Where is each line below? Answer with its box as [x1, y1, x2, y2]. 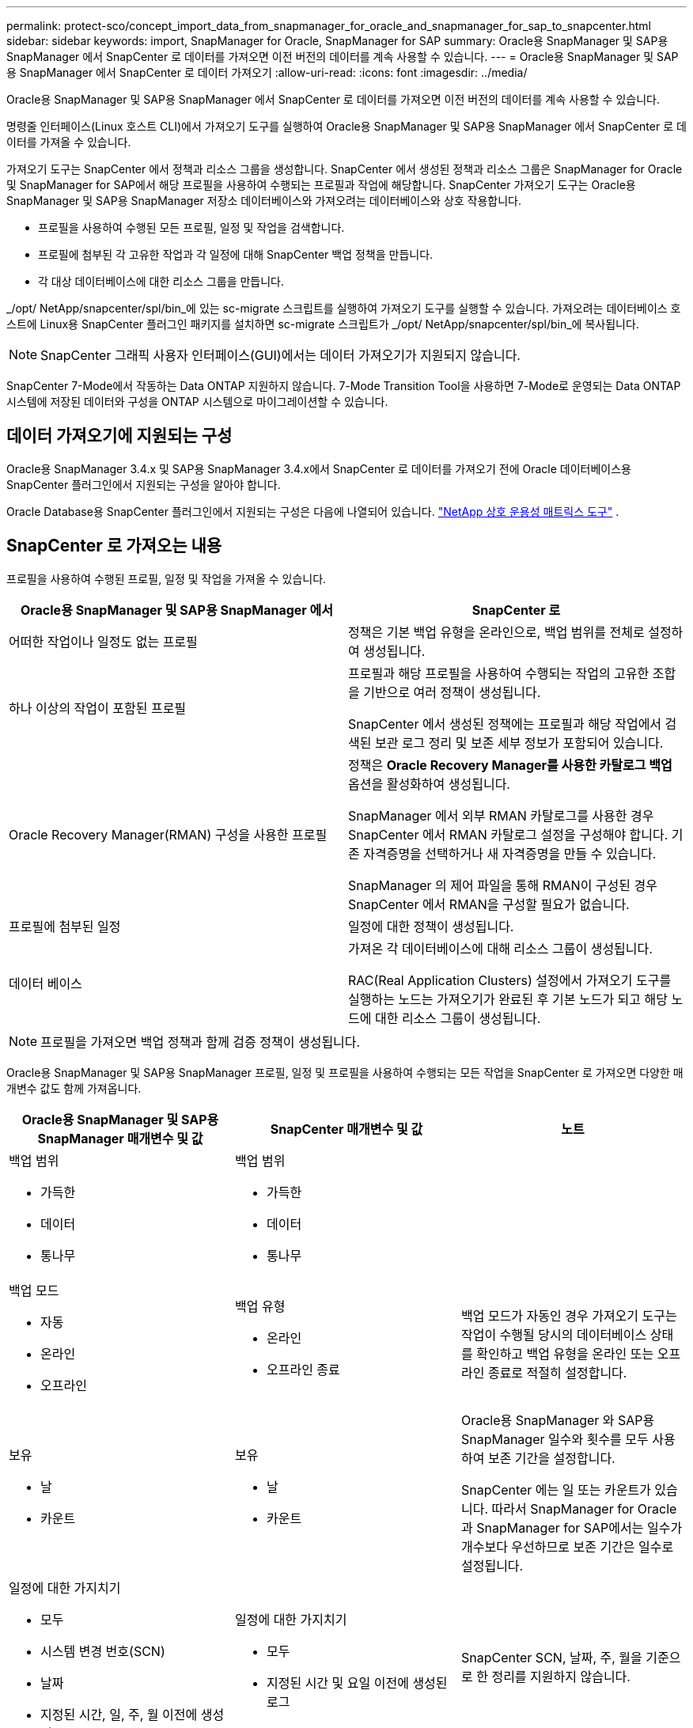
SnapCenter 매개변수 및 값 [270, 1120, 423, 1137]
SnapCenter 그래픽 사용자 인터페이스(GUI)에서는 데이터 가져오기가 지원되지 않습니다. [40, 347, 521, 363]
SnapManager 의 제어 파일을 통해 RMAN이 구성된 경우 [348, 877, 657, 893]
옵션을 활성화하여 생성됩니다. [348, 775, 510, 792]
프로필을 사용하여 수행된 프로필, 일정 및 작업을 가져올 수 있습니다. [6, 571, 327, 585]
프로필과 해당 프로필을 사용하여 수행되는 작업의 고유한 [348, 665, 649, 681]
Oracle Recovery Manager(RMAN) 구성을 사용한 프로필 [9, 826, 328, 843]
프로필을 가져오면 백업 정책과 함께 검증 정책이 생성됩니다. [40, 1033, 361, 1050]
